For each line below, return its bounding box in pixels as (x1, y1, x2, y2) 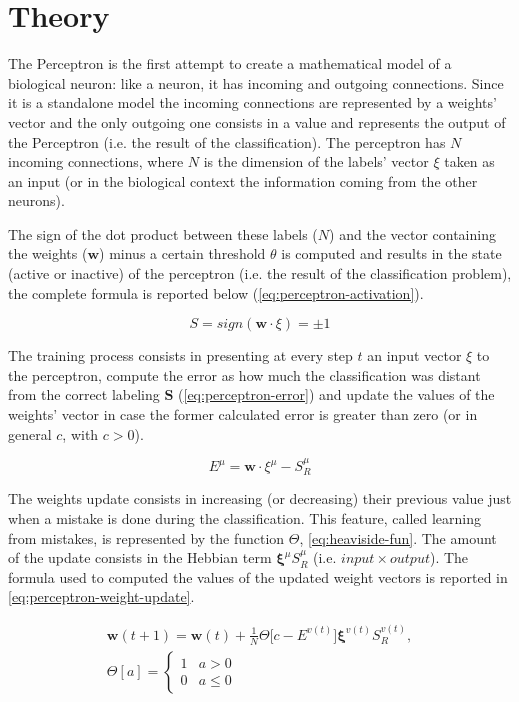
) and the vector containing (329, 223, 496, 244)
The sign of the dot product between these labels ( (8, 223, 318, 244)
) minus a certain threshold (99, 243, 266, 264)
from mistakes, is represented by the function (8, 527, 285, 548)
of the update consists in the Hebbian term (8, 547, 272, 568)
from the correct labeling (8, 384, 160, 405)
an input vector (367, 345, 462, 366)
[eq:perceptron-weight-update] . (8, 586, 195, 607)
